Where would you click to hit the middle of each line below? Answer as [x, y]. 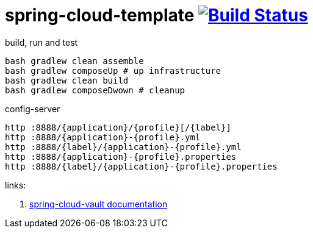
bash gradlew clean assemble [74, 61]
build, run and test [41, 42]
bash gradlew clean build [67, 80]
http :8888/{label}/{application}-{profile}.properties [141, 166]
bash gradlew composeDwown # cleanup [95, 90]
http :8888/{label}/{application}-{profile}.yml [123, 147]
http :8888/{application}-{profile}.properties [121, 156]
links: [16, 185]
